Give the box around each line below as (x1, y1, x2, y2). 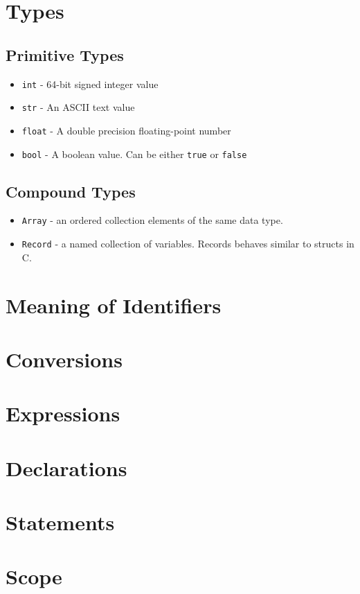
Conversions (6, 344, 123, 373)
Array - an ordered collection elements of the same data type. (21, 213, 283, 227)
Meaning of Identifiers (6, 290, 222, 319)
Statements (6, 508, 115, 536)
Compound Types (6, 180, 136, 202)
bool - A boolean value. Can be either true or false (21, 146, 247, 161)
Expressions (6, 399, 120, 428)
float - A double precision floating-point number (21, 123, 231, 137)
